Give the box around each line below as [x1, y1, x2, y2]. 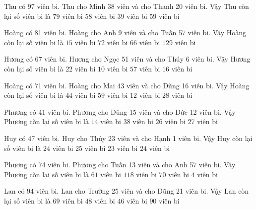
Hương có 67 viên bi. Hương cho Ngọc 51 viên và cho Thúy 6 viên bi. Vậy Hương [4, 54, 251, 64]
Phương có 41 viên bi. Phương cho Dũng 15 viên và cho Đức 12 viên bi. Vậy [4, 106, 236, 117]
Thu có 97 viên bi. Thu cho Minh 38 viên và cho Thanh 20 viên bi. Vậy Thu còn [4, 1, 249, 11]
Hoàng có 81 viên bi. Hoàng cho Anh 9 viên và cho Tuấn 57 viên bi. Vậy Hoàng [4, 27, 247, 38]
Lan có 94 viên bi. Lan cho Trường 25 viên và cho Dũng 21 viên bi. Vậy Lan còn [4, 186, 249, 196]
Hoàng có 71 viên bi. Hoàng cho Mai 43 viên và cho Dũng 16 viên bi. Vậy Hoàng [4, 80, 250, 90]
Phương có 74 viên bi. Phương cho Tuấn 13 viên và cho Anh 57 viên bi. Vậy [4, 159, 236, 170]
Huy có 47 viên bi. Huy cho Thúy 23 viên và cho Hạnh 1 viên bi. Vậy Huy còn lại [4, 133, 253, 143]
